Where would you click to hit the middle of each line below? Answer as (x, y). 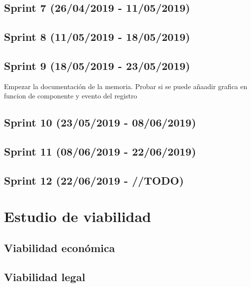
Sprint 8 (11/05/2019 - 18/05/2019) (97, 37)
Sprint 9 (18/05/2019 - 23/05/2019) (97, 65)
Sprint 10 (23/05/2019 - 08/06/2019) (100, 122)
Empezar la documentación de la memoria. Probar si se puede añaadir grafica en (126, 86)
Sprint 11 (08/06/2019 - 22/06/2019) (100, 151)
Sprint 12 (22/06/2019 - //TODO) (94, 180)
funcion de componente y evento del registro (71, 96)
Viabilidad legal (45, 276)
